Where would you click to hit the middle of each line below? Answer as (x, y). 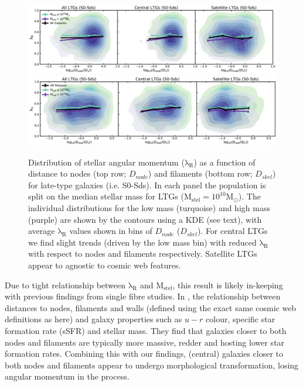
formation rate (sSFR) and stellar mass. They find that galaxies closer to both (146, 330)
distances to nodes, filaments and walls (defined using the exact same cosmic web (151, 307)
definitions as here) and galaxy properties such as (93, 319)
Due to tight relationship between (65, 285)
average (42, 231)
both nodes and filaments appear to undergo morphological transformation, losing (152, 365)
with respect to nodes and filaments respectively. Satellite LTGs (143, 254)
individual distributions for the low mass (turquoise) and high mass (149, 207)
